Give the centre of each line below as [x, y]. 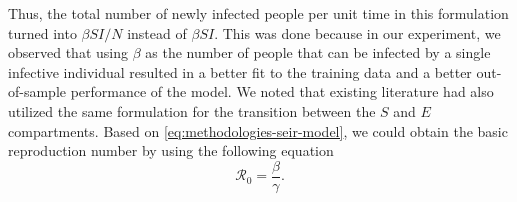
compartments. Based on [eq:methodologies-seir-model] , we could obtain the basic [258, 130]
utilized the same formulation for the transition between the [192, 110]
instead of [157, 32]
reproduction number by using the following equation [171, 150]
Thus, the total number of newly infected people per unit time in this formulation [258, 13]
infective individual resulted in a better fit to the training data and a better [240, 71]
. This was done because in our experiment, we [357, 32]
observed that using [68, 52]
